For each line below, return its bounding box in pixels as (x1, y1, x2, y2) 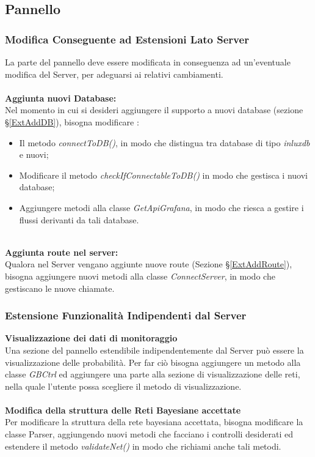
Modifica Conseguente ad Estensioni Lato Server (5, 31, 249, 46)
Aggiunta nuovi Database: (5, 91, 117, 104)
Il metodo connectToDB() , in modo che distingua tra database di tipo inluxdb (19, 136, 310, 149)
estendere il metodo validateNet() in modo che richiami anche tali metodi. (5, 439, 281, 452)
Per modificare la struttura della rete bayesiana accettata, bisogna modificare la (5, 415, 303, 428)
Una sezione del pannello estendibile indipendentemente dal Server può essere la (5, 343, 304, 356)
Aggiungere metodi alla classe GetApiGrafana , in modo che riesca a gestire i (19, 201, 304, 214)
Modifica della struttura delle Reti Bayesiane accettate (5, 403, 241, 416)
